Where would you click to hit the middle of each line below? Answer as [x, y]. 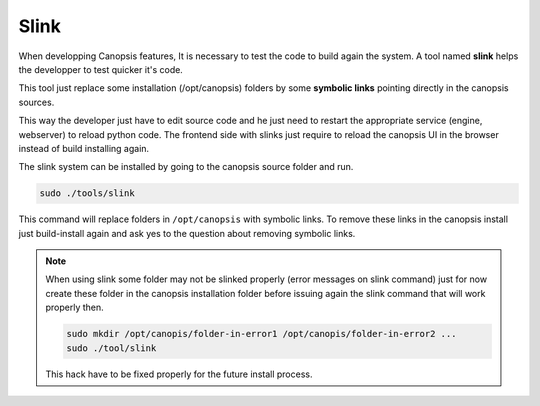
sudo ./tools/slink [87, 193]
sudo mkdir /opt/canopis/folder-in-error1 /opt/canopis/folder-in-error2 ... [261, 334]
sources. [36, 102]
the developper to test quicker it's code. [101, 69]
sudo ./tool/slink [111, 348]
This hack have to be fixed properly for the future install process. [179, 374]
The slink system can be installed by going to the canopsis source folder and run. [186, 167]
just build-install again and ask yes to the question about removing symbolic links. [187, 233]
